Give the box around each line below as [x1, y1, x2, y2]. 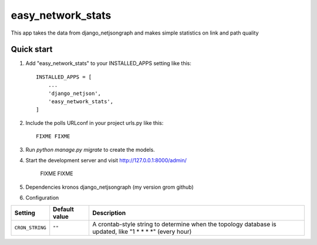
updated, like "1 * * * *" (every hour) [92, 227, 192, 236]
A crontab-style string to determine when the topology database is [92, 220, 277, 228]
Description [92, 209, 126, 217]
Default [53, 205, 75, 213]
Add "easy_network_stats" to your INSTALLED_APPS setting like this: [25, 60, 192, 67]
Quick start [11, 45, 53, 55]
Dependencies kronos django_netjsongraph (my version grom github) [25, 183, 194, 190]
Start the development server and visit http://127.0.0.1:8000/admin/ [25, 156, 187, 164]
